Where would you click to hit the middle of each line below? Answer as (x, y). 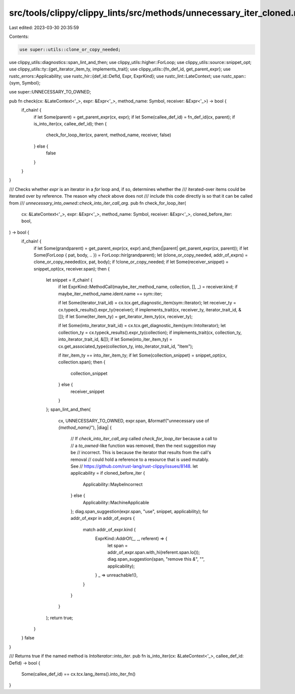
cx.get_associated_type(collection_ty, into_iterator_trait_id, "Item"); (126, 346)
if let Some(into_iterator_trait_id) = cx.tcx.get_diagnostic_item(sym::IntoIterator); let (142, 326)
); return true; (59, 618)
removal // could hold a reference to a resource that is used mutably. (140, 459)
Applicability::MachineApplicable (116, 502)
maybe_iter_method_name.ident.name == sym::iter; (110, 294)
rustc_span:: (234, 76)
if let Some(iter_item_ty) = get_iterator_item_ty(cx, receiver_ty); (129, 317)
